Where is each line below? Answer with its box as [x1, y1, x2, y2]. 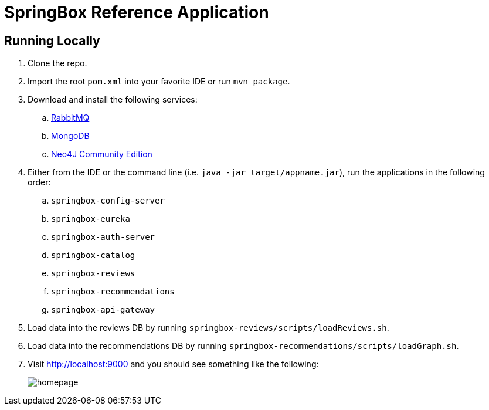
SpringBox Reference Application [4, 2, 269, 22]
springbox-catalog [51, 250, 135, 260]
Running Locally [4, 33, 100, 48]
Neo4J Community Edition [51, 149, 152, 160]
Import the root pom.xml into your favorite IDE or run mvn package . [28, 76, 290, 87]
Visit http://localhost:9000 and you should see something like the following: [28, 359, 319, 370]
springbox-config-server [51, 196, 165, 206]
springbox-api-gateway [51, 305, 155, 315]
